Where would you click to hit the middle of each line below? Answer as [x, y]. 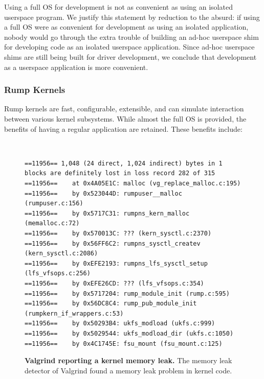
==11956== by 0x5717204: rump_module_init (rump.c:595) [127, 293]
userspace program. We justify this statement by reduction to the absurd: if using [132, 17]
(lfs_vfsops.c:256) [58, 274]
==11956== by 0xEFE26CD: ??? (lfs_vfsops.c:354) [114, 283]
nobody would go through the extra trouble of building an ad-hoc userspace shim [131, 37]
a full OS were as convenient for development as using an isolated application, [126, 27]
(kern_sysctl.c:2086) [61, 254]
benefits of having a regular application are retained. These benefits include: [123, 128]
